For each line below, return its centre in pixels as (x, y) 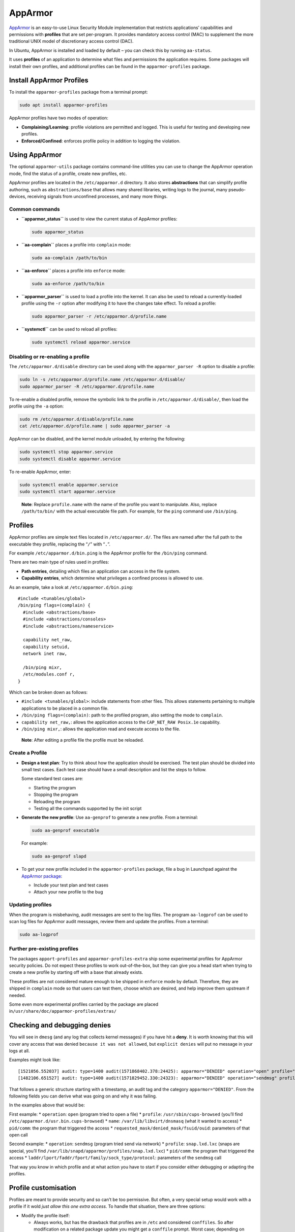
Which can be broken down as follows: (48, 692)
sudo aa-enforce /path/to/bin (68, 284)
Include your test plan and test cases (71, 885)
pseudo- (237, 189)
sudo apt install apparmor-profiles (64, 105)
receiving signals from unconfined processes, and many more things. (98, 197)
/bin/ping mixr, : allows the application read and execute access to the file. (101, 729)
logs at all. (19, 1051)
